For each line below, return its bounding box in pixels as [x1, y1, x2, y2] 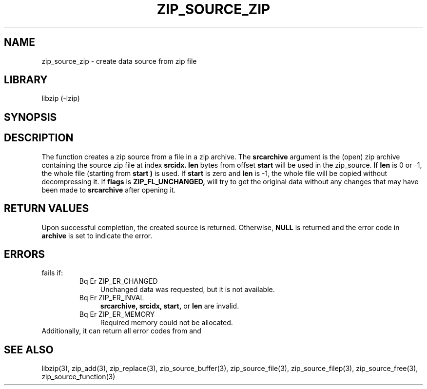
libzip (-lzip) [41, 94, 80, 103]
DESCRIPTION [4, 132, 74, 144]
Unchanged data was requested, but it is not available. [100, 285, 275, 294]
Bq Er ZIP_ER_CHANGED [79, 277, 158, 286]
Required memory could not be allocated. [100, 318, 233, 327]
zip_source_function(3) [41, 372, 116, 381]
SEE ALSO [4, 343, 54, 356]
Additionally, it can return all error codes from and [41, 327, 201, 335]
